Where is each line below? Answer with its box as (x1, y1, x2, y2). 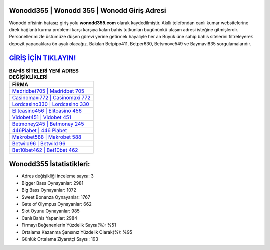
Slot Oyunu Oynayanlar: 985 (21, 208, 80, 214)
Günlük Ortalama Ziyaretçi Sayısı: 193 (21, 236, 98, 242)
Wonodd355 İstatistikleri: (9, 160, 90, 168)
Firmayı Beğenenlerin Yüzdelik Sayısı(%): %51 (21, 222, 116, 228)
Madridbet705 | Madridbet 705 (12, 87, 85, 94)
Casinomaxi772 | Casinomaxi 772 (12, 94, 91, 101)
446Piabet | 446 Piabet (12, 127, 67, 134)
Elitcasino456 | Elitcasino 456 (12, 107, 82, 114)
